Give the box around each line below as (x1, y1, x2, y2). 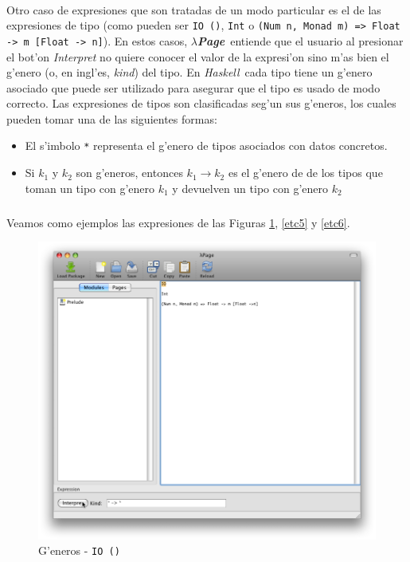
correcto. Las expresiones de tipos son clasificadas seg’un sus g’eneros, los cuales (6, 95, 396, 112)
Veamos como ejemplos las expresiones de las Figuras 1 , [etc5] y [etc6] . (6, 214, 350, 230)
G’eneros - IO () (38, 542, 120, 559)
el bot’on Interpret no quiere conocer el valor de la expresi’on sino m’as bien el (6, 48, 389, 65)
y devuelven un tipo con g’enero (172, 179, 328, 196)
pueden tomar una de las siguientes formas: (6, 110, 217, 127)
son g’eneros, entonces (76, 164, 183, 181)
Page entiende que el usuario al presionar (197, 32, 404, 49)
